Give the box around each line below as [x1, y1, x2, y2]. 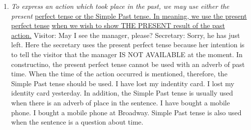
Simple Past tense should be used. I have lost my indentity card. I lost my [11, 78, 234, 88]
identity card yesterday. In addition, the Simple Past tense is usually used [11, 88, 233, 98]
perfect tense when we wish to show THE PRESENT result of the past [11, 20, 225, 31]
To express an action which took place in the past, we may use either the [11, 1, 229, 11]
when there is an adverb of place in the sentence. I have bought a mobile [11, 97, 230, 107]
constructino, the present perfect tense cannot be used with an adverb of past [11, 59, 245, 69]
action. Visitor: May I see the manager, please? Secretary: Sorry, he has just [11, 30, 240, 40]
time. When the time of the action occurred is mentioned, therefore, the [11, 68, 227, 79]
